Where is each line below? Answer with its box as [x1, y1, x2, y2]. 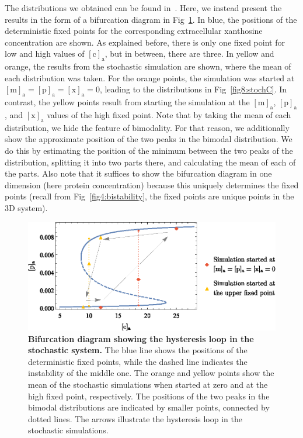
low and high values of [5, 47, 85, 60]
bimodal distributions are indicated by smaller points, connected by [28, 401, 270, 413]
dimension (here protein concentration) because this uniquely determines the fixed [5, 178, 299, 191]
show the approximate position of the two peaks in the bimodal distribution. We [5, 133, 292, 145]
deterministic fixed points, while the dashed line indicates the [28, 355, 248, 367]
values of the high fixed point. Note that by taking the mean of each [47, 108, 291, 120]
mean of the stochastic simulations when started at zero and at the [28, 378, 268, 391]
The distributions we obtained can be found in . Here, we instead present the [5, 2, 282, 13]
